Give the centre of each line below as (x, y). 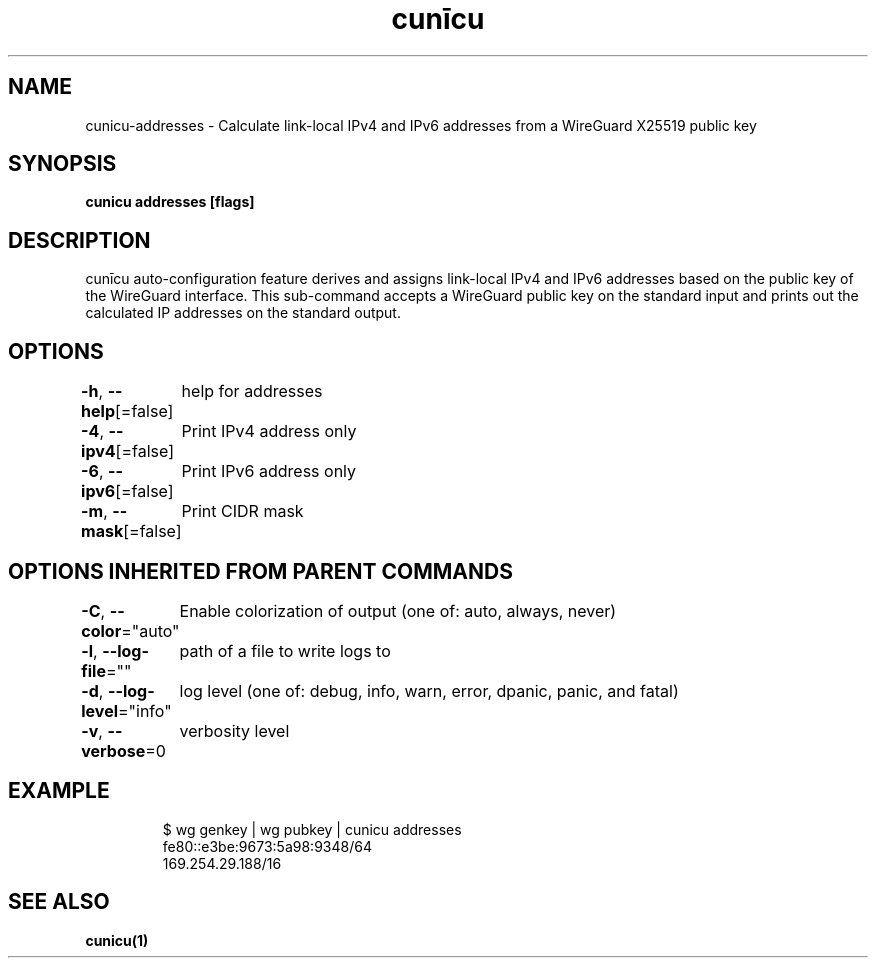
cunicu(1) (117, 940)
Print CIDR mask (242, 511)
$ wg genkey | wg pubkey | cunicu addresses (312, 829)
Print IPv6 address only (269, 471)
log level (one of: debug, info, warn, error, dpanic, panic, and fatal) (429, 690)
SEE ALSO (59, 902)
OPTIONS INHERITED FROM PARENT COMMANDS (260, 571)
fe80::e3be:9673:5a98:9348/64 (267, 846)
